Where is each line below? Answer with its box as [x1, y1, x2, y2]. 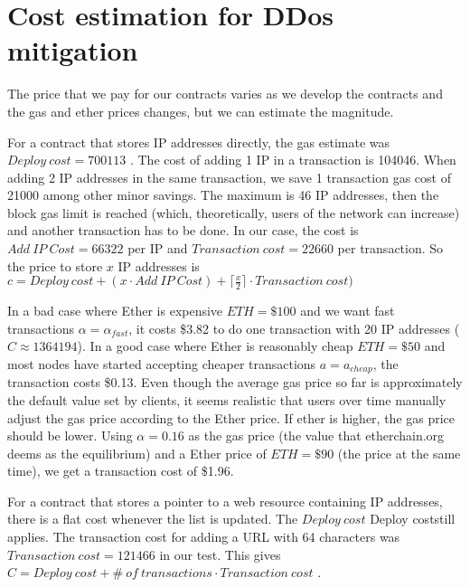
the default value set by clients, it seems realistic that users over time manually [7, 390, 446, 409]
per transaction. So [337, 239, 444, 258]
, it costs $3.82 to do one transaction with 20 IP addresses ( [128, 318, 460, 337]
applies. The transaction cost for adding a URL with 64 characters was [7, 527, 400, 546]
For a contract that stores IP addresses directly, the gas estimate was [7, 132, 390, 151]
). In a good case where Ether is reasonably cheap [77, 336, 353, 355]
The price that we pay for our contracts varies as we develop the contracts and [7, 84, 443, 103]
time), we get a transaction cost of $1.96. [7, 461, 234, 480]
